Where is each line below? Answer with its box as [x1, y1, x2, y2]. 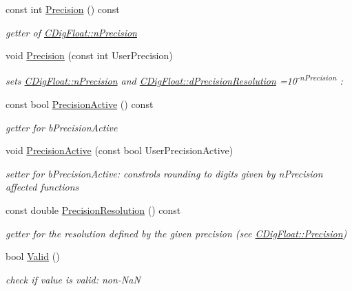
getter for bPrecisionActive [6, 120, 118, 134]
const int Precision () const [6, 2, 120, 16]
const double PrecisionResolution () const [6, 203, 181, 217]
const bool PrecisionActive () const [6, 97, 154, 111]
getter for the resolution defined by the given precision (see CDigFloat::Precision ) [6, 226, 347, 240]
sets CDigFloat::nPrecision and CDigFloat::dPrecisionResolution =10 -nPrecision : [6, 72, 343, 88]
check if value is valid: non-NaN [6, 272, 141, 286]
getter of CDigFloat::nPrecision [6, 25, 137, 39]
